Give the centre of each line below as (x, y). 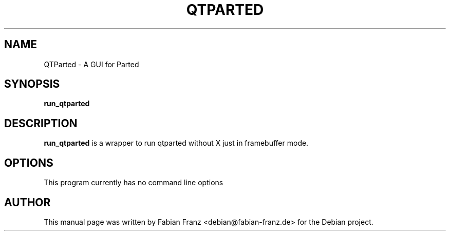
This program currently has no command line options (134, 183)
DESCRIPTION (41, 123)
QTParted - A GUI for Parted (91, 64)
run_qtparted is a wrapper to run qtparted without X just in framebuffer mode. (176, 143)
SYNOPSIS (32, 84)
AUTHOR (27, 202)
